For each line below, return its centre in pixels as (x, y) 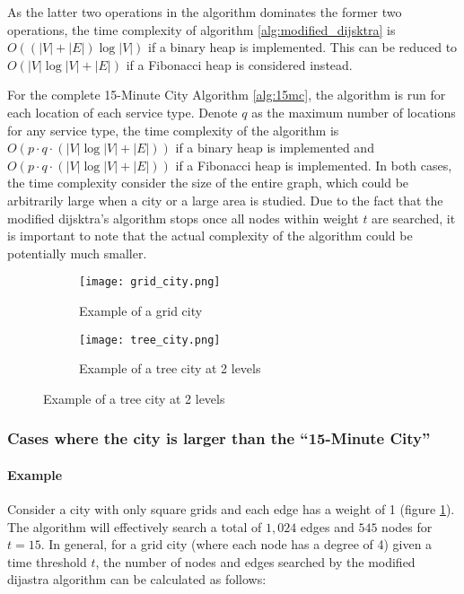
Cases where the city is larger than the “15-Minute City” (219, 438)
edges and (327, 526)
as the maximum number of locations (354, 112)
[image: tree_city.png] (150, 340)
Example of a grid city (141, 310)
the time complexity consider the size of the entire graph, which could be (208, 183)
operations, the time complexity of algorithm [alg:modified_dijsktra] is (201, 29)
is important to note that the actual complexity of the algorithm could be (210, 236)
